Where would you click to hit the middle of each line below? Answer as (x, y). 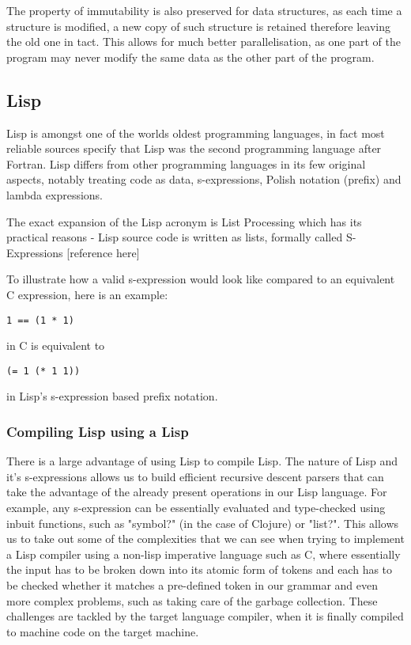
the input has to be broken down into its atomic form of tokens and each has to (200, 569)
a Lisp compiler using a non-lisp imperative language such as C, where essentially (204, 554)
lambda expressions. (55, 194)
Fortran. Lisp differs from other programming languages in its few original (186, 163)
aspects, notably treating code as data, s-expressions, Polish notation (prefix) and (204, 179)
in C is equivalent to (56, 345)
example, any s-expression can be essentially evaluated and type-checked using (196, 508)
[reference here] (103, 252)
